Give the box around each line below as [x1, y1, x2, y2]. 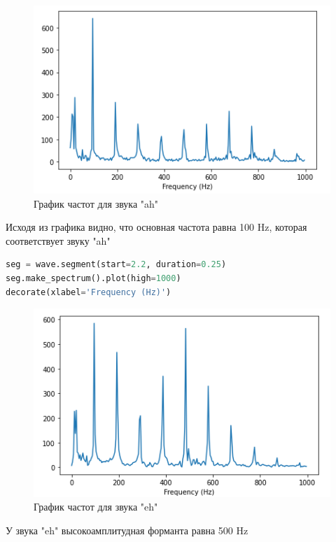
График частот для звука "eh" [34, 499, 158, 514]
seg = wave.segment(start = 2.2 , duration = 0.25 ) [6, 259, 227, 270]
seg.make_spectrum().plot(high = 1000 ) [6, 273, 181, 283]
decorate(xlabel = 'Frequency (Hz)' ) [6, 287, 171, 297]
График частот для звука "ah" [34, 196, 159, 211]
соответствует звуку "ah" [6, 233, 111, 248]
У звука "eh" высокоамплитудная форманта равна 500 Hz [6, 522, 248, 537]
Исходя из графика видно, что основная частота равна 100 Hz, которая [6, 220, 307, 234]
